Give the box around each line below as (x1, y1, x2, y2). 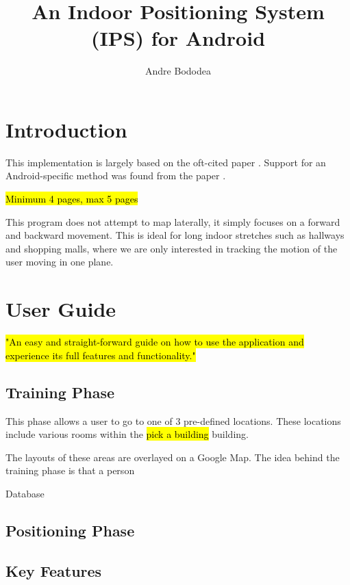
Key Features (5, 560, 102, 581)
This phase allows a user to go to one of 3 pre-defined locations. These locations (5, 413, 341, 428)
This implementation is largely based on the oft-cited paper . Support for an (5, 155, 326, 169)
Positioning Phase (5, 519, 135, 541)
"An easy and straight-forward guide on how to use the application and (5, 335, 304, 349)
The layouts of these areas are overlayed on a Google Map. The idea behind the (5, 450, 340, 464)
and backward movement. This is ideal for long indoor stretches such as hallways (5, 228, 345, 242)
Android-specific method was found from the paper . (5, 168, 226, 183)
